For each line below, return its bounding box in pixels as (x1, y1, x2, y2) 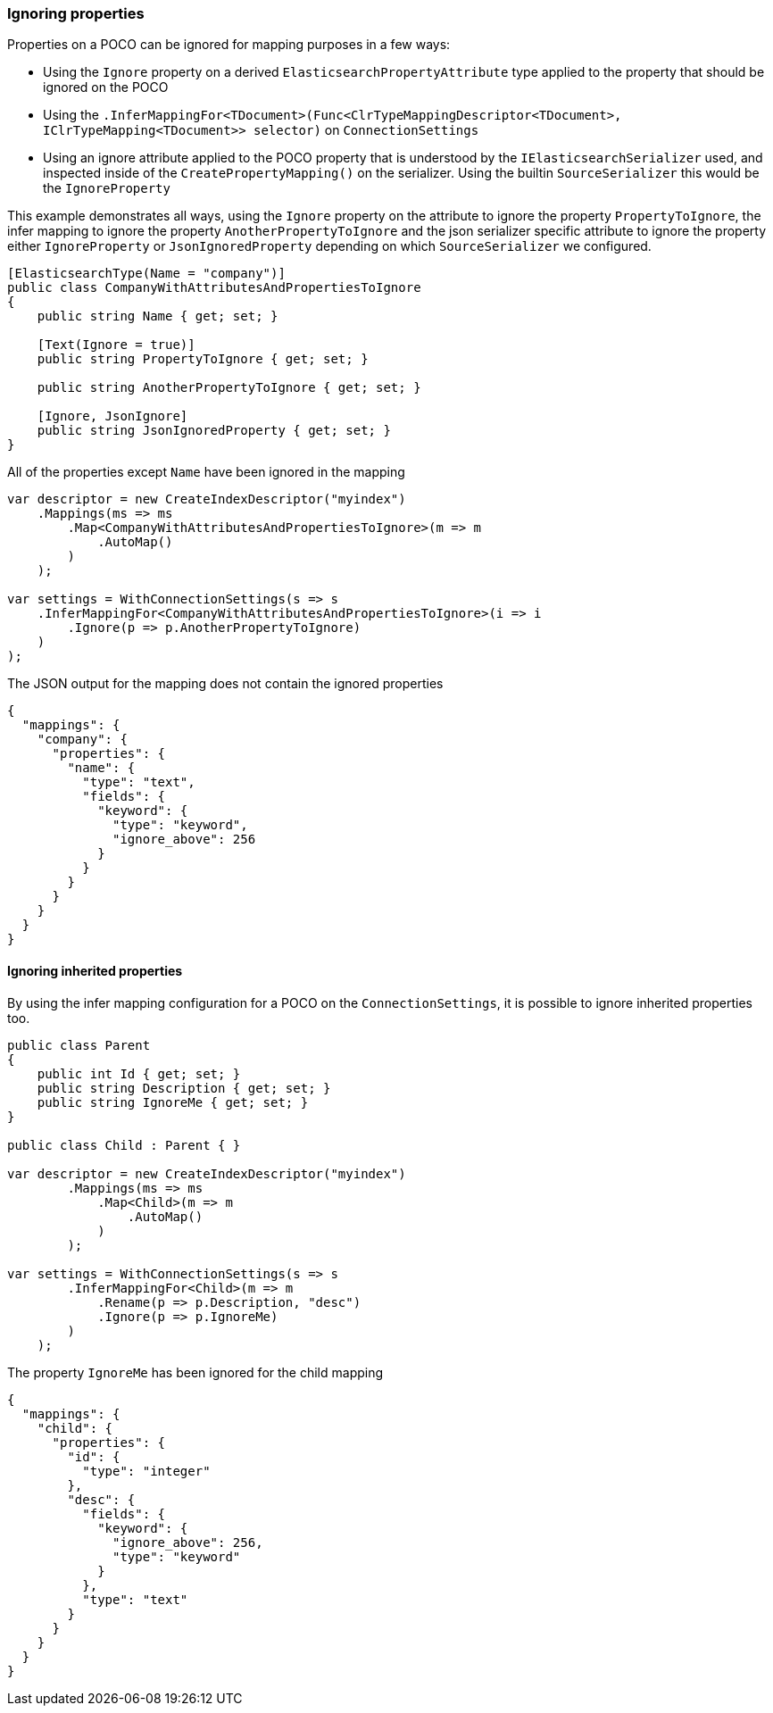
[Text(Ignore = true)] (37, 337, 195, 353)
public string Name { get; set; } (37, 309, 278, 324)
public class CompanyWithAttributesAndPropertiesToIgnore (7, 280, 421, 295)
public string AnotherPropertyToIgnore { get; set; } (37, 380, 421, 395)
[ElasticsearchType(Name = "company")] (7, 266, 286, 281)
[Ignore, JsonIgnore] (37, 409, 188, 424)
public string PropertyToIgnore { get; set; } (37, 352, 369, 367)
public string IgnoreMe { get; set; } (37, 1094, 309, 1110)
